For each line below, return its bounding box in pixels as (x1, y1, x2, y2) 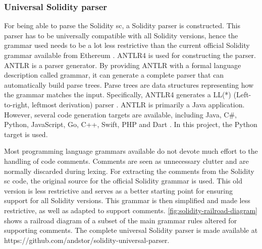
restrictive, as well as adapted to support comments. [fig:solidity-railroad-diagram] (4, 205, 257, 215)
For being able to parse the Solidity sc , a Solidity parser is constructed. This (4, 20, 240, 31)
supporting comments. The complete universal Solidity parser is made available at (4, 225, 258, 235)
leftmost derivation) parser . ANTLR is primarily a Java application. (31, 99, 245, 109)
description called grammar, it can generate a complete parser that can (4, 70, 224, 80)
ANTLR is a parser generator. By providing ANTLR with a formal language (4, 59, 241, 70)
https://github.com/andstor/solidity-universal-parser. (4, 234, 170, 245)
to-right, (4, 99, 30, 109)
